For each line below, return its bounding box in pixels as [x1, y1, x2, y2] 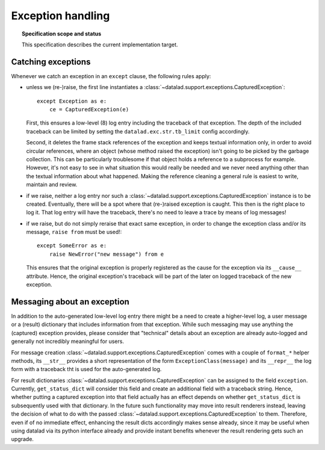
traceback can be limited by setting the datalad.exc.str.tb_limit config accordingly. [26, 128, 250, 135]
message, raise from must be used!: [26, 229, 122, 236]
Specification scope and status [22, 30, 102, 37]
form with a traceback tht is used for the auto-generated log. [11, 366, 162, 373]
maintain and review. [26, 181, 78, 188]
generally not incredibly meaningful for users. [11, 337, 125, 345]
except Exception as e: [37, 97, 107, 105]
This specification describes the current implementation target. [22, 41, 178, 48]
